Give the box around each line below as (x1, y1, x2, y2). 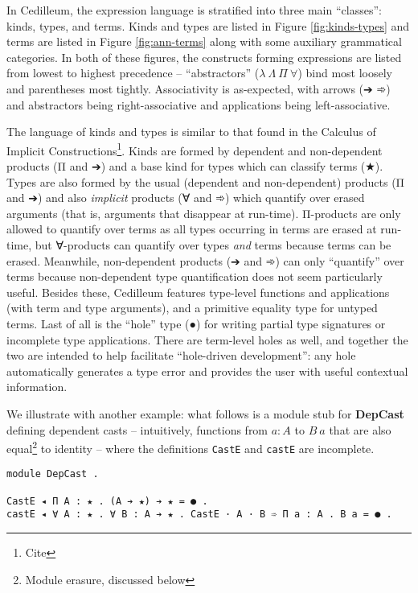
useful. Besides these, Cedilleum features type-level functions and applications (6, 283, 390, 300)
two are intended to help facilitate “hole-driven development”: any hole (6, 347, 356, 364)
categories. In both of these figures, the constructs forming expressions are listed (6, 48, 402, 65)
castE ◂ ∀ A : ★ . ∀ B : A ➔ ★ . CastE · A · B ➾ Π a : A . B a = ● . (6, 509, 392, 521)
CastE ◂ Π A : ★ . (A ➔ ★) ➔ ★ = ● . (6, 495, 208, 507)
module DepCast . (6, 468, 99, 480)
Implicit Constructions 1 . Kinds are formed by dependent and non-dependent (6, 139, 383, 159)
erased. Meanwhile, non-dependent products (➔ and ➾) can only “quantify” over (6, 252, 404, 269)
